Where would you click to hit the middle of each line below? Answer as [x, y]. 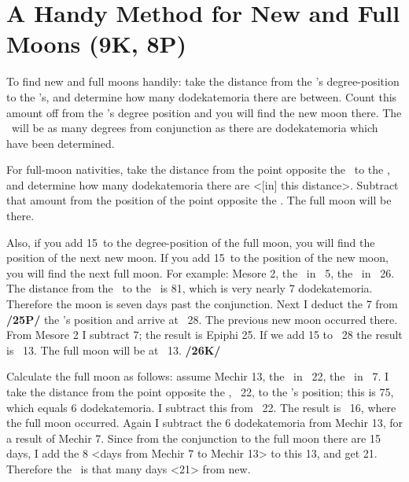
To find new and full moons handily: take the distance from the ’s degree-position [203, 81]
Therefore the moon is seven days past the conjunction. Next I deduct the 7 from [202, 304]
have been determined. [61, 143]
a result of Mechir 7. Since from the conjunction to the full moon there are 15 [193, 438]
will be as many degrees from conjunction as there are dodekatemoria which [195, 128]
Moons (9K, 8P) [97, 44]
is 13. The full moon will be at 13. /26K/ [114, 350]
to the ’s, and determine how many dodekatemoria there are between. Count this [202, 96]
